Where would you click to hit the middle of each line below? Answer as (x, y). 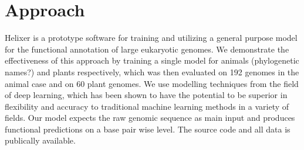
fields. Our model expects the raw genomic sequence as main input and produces (150, 118)
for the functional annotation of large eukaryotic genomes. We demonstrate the (147, 49)
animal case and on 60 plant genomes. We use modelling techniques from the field (152, 83)
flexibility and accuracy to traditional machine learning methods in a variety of (147, 106)
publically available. (40, 140)
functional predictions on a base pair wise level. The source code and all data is (148, 129)
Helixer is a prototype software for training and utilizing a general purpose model (151, 38)
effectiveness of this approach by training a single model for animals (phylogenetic (152, 60)
